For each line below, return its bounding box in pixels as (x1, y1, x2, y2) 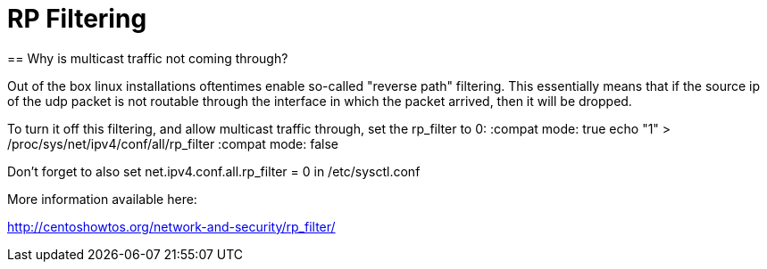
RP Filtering (7, 4, 147, 34)
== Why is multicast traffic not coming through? (7, 50, 288, 66)
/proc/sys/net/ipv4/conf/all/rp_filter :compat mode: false (7, 135, 339, 151)
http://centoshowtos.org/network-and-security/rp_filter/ (7, 218, 336, 234)
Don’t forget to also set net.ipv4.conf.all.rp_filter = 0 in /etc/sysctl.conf (7, 163, 421, 179)
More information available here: (7, 191, 197, 207)
